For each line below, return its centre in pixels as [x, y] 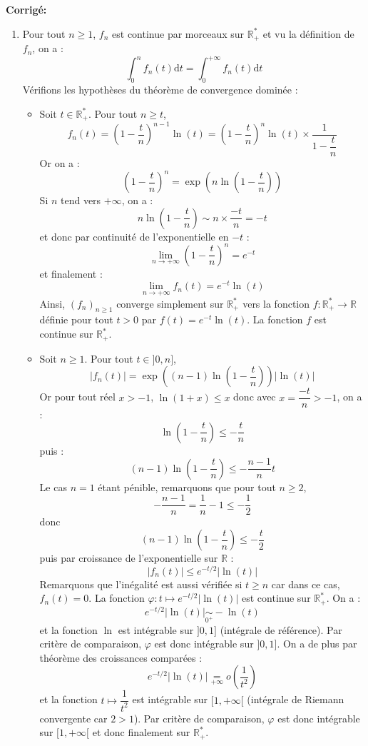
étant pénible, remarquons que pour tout [187, 487]
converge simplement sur [170, 303]
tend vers [81, 200]
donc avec [255, 397]
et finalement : [71, 273]
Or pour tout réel [77, 397]
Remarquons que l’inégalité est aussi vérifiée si [141, 584]
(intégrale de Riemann [296, 699]
